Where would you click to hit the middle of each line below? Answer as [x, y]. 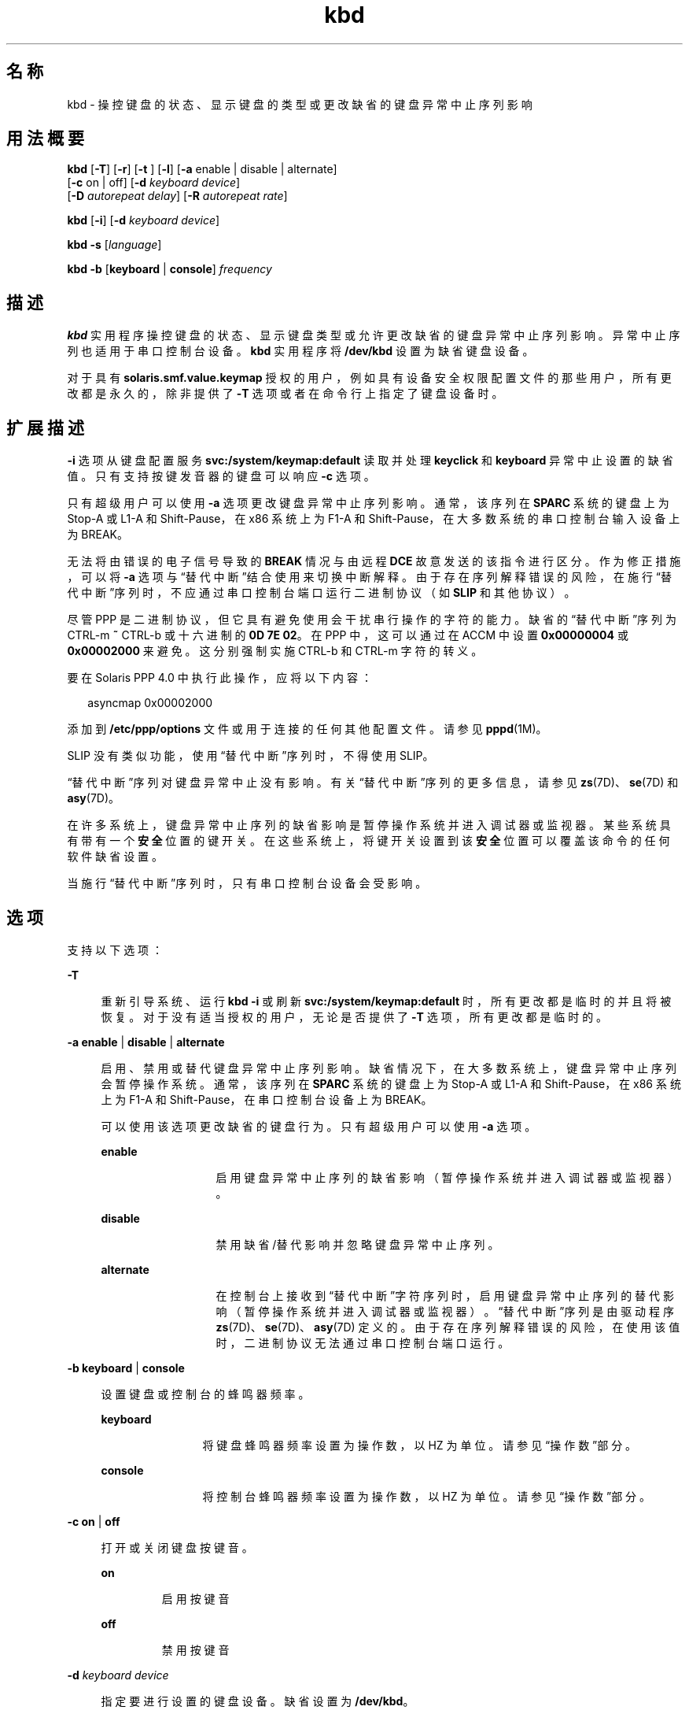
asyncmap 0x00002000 [150, 703]
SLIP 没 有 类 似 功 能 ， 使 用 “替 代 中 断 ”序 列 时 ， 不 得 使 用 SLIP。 [251, 756]
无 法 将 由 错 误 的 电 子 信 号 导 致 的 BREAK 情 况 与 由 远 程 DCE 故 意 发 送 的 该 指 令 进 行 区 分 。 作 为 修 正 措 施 [374, 561]
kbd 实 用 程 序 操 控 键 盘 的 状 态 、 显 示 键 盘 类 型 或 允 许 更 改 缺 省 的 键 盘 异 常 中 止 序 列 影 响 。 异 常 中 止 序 [374, 335]
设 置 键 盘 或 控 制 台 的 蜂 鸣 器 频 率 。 [205, 1394]
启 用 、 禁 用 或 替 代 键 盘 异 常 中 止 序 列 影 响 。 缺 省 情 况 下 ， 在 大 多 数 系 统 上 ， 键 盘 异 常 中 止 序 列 [389, 1068]
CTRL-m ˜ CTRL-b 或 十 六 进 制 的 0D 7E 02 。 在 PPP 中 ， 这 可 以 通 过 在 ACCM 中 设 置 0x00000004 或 [348, 635]
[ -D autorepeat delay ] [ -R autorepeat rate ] [177, 196]
